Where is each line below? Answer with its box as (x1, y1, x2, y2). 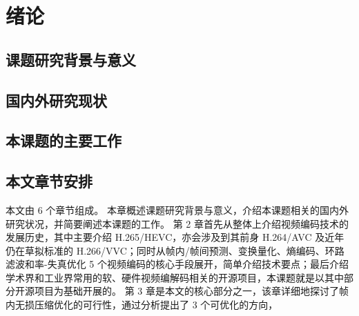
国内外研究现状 (6, 89, 107, 110)
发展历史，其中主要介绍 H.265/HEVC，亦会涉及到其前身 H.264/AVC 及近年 (6, 230, 345, 244)
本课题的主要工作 (6, 130, 122, 151)
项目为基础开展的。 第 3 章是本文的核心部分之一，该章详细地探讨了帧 (34, 284, 349, 298)
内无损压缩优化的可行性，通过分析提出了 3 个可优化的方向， (6, 297, 278, 312)
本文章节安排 (6, 170, 93, 192)
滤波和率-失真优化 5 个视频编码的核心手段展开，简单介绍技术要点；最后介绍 (6, 257, 349, 271)
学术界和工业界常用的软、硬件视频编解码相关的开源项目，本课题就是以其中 (6, 270, 344, 284)
